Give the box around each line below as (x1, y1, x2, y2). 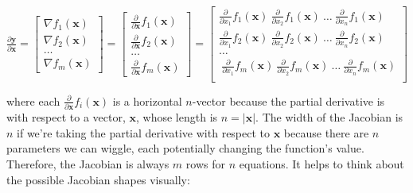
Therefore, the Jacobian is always (6, 155, 169, 172)
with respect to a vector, (6, 109, 126, 125)
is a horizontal (112, 92, 182, 109)
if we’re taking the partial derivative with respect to (17, 124, 271, 141)
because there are (283, 124, 369, 141)
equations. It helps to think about (239, 155, 404, 172)
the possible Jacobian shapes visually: (6, 171, 190, 187)
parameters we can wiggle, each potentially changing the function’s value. (6, 140, 364, 156)
